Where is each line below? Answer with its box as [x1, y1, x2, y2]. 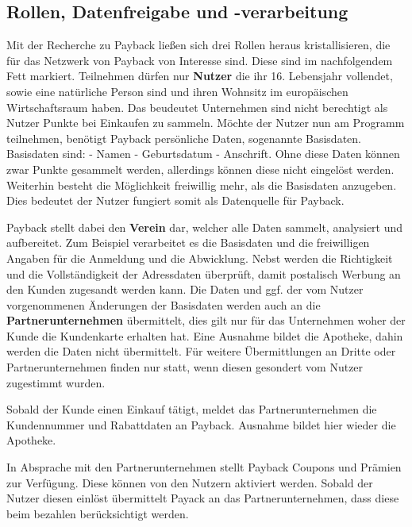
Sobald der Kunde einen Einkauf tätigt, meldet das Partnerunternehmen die [6, 401, 377, 417]
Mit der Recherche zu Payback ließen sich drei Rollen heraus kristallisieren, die [6, 37, 391, 53]
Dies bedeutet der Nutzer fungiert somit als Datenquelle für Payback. [6, 192, 345, 209]
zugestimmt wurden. [6, 374, 106, 390]
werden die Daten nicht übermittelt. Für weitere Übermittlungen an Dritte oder [6, 343, 396, 360]
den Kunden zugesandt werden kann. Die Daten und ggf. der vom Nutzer [6, 281, 364, 298]
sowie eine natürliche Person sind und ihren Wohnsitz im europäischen [6, 83, 348, 99]
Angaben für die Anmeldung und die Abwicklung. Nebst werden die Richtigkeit [6, 249, 393, 266]
